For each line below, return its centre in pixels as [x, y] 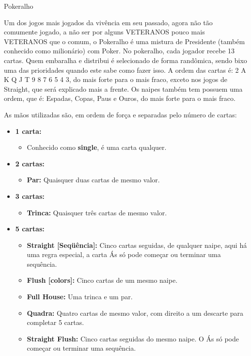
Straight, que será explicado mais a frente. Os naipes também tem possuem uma [123, 89]
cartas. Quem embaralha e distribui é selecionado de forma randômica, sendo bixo [125, 60]
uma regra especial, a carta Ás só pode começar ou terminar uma [124, 254]
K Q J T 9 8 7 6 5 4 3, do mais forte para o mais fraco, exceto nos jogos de [116, 79]
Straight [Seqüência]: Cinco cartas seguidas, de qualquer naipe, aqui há [137, 245]
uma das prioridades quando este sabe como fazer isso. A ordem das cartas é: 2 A [125, 70]
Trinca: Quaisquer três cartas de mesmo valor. [97, 212]
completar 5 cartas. [55, 322]
